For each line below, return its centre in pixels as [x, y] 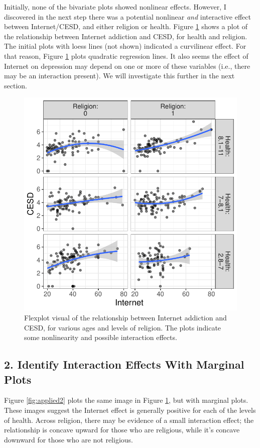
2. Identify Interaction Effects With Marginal [124, 364]
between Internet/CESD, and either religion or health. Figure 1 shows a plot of [126, 26]
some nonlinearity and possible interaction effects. [101, 337]
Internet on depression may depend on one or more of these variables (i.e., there [127, 66]
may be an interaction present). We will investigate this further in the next [119, 76]
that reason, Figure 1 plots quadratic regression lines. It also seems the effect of [126, 55]
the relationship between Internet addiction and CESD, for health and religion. [126, 36]
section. [16, 85]
